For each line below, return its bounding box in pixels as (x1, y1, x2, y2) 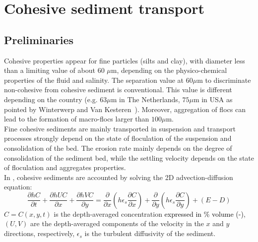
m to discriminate (197, 74, 251, 85)
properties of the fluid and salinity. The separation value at (4, 74, 184, 85)
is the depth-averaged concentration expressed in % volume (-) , (54, 208, 246, 219)
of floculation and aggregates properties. (4, 162, 126, 173)
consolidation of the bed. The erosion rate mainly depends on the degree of (4, 142, 232, 153)
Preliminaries (4, 32, 74, 47)
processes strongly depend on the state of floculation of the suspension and (4, 133, 232, 143)
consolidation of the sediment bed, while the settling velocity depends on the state (4, 152, 254, 163)
